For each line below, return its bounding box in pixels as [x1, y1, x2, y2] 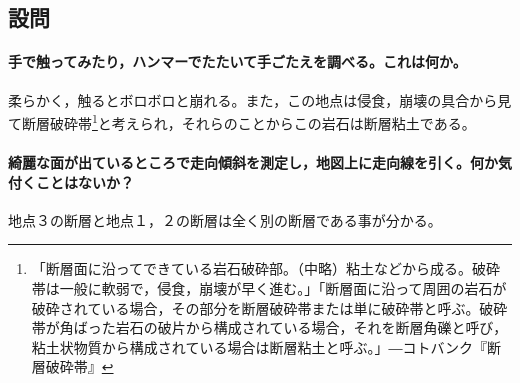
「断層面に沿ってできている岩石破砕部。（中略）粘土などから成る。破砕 [31, 258, 501, 279]
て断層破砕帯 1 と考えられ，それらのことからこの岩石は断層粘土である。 [8, 110, 476, 133]
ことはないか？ [35, 171, 134, 192]
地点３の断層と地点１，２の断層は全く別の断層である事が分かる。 [8, 209, 442, 230]
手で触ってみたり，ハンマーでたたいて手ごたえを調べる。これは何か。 [8, 51, 467, 72]
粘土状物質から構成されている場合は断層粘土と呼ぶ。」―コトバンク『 [31, 336, 488, 357]
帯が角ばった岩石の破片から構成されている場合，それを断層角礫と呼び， [31, 317, 508, 338]
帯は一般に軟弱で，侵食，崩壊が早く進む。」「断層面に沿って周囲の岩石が [31, 278, 507, 298]
